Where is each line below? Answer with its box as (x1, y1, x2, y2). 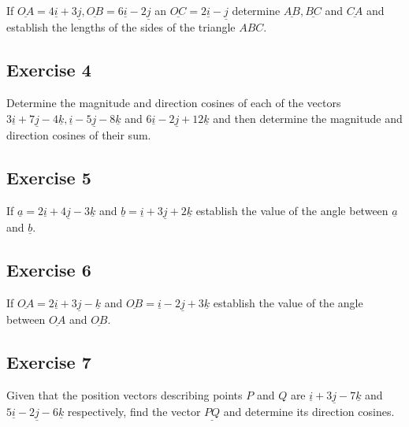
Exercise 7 (6, 349, 91, 373)
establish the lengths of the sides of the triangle (6, 19, 236, 35)
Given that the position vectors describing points (6, 386, 243, 403)
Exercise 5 (6, 165, 91, 189)
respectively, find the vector (67, 403, 201, 419)
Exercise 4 (6, 58, 91, 82)
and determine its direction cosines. (223, 403, 395, 419)
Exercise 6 (6, 257, 91, 281)
